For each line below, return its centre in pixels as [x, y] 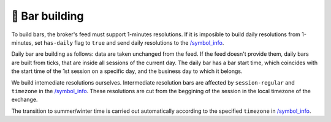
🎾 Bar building [48, 16]
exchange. [25, 100]
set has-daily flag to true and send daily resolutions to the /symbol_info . [129, 42]
